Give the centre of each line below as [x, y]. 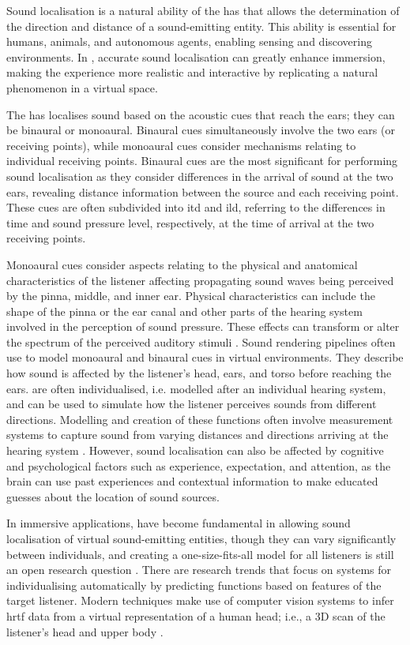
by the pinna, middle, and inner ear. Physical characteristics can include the [191, 296]
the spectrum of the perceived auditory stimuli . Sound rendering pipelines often [201, 341]
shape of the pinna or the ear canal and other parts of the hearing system [184, 311]
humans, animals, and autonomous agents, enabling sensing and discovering [189, 41]
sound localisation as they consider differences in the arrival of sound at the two [200, 176]
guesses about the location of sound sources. [113, 496]
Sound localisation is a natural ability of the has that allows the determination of [203, 10]
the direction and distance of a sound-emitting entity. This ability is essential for [201, 26]
